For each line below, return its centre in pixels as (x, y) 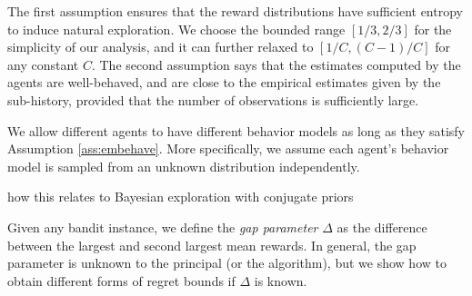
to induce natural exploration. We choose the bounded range (176, 29)
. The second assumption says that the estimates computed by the (276, 64)
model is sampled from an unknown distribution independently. (184, 166)
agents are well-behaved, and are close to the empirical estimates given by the (224, 82)
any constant (43, 64)
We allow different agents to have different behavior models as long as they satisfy (236, 130)
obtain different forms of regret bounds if (121, 280)
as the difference (382, 227)
